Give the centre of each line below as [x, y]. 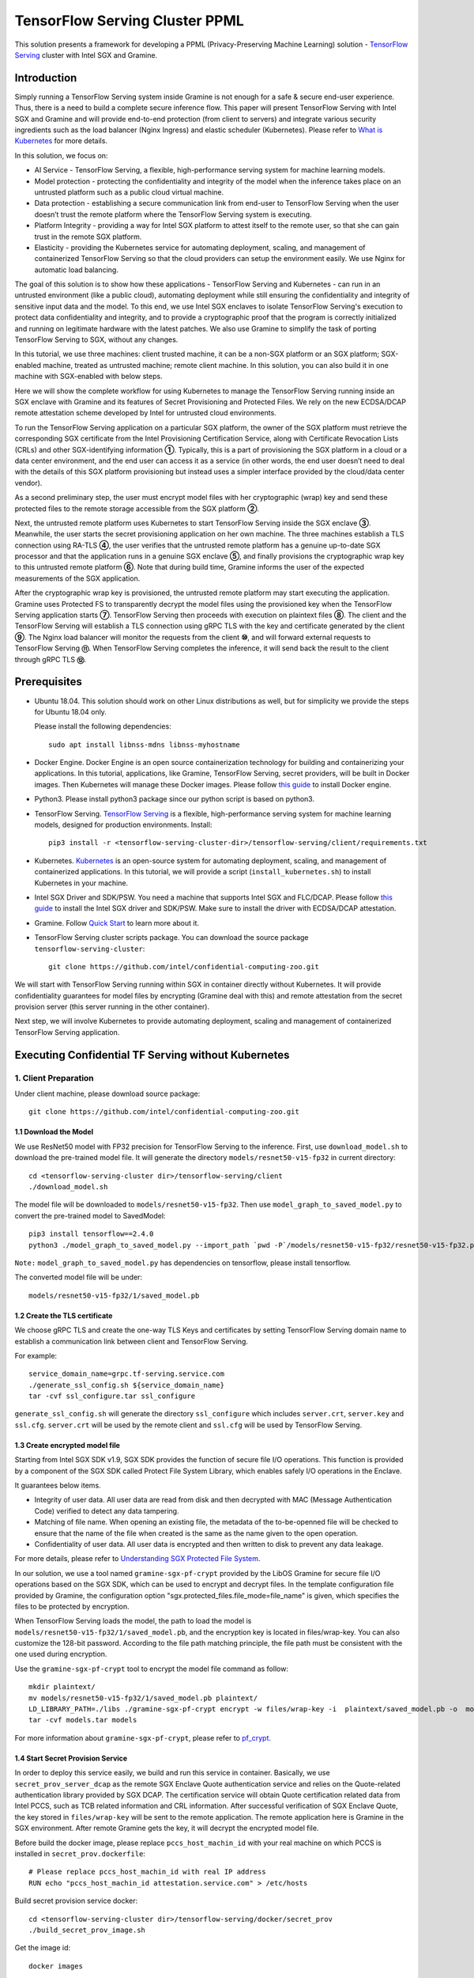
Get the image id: [43, 1948]
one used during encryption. [61, 1654]
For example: [36, 1355]
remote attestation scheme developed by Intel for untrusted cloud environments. [145, 413]
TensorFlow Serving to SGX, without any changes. [96, 339]
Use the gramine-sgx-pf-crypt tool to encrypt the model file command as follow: [151, 1669]
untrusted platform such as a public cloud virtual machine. [129, 192]
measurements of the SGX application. [77, 578]
